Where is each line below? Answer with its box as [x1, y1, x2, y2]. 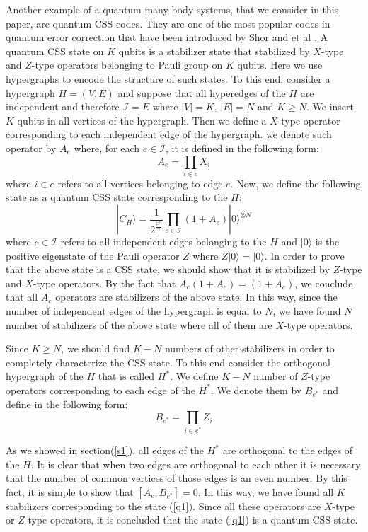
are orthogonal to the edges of [222, 443, 352, 458]
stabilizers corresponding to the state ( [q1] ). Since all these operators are [6, 498, 321, 513]
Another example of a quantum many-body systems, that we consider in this [6, 2, 339, 16]
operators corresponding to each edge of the [6, 382, 195, 397]
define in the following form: [6, 396, 128, 411]
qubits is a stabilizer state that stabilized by [118, 43, 310, 58]
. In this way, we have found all [197, 484, 334, 499]
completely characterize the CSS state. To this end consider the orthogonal [6, 354, 330, 369]
